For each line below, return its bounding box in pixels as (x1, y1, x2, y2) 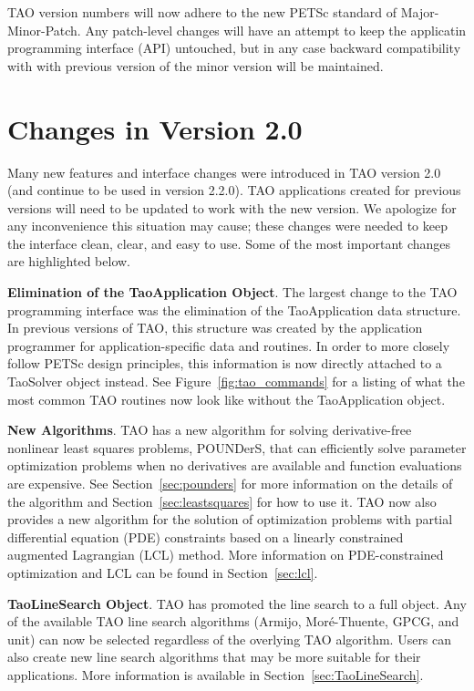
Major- (400, 3, 439, 21)
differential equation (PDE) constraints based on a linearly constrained (7, 527, 404, 546)
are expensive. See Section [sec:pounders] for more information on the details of (7, 474, 453, 492)
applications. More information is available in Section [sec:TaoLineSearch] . (7, 665, 424, 684)
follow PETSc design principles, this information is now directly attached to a (7, 354, 442, 373)
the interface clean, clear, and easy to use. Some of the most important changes (7, 233, 451, 253)
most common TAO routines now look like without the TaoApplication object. (7, 389, 446, 408)
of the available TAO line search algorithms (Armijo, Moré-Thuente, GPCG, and (7, 612, 459, 631)
